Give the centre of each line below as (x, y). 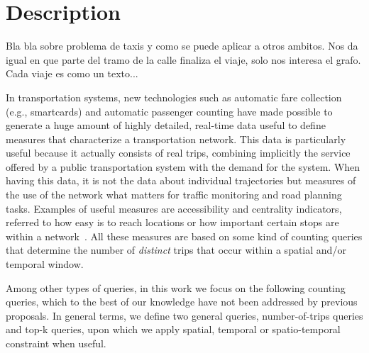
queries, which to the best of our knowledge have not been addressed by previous (182, 302)
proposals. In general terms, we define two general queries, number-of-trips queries (184, 315)
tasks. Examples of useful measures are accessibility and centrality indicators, (174, 208)
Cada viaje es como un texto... (72, 73)
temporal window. (45, 264)
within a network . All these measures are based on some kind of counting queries (184, 236)
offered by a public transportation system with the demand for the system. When (183, 166)
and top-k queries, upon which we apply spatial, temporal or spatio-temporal (173, 329)
